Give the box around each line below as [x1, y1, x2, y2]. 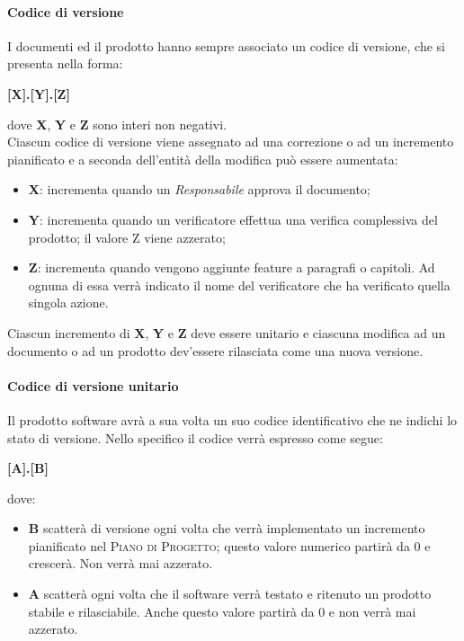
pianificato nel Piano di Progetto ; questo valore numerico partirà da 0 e [28, 536, 431, 555]
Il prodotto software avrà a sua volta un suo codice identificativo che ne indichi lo [7, 410, 458, 429]
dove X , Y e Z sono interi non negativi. [7, 114, 227, 133]
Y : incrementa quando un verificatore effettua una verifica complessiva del [28, 209, 438, 228]
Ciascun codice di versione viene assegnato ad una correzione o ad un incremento [7, 132, 454, 151]
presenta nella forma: [7, 54, 123, 73]
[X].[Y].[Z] [7, 84, 70, 102]
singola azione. [28, 293, 109, 312]
